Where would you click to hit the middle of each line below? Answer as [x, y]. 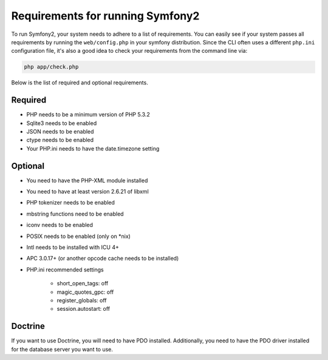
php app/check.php [51, 67]
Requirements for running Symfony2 [105, 16]
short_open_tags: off [83, 284]
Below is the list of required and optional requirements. [80, 83]
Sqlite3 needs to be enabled [62, 123]
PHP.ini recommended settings [65, 270]
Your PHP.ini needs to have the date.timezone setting [93, 148]
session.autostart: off [84, 309]
